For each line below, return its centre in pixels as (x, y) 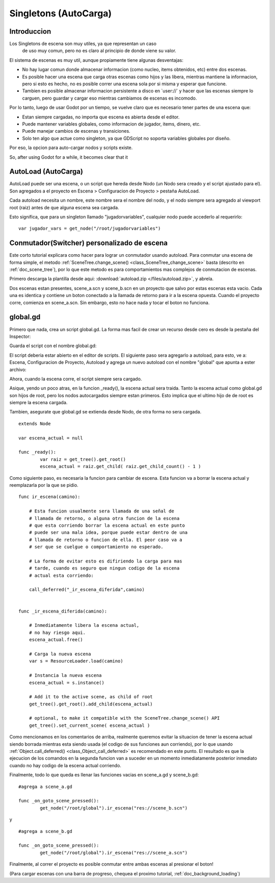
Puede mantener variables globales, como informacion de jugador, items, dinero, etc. (111, 124)
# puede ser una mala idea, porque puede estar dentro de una (108, 533)
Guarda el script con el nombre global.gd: (53, 346)
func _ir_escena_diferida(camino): (63, 611)
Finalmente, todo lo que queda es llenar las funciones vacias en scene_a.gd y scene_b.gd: (104, 775)
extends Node (35, 423)
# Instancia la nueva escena (65, 676)
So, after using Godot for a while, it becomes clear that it (69, 157)
